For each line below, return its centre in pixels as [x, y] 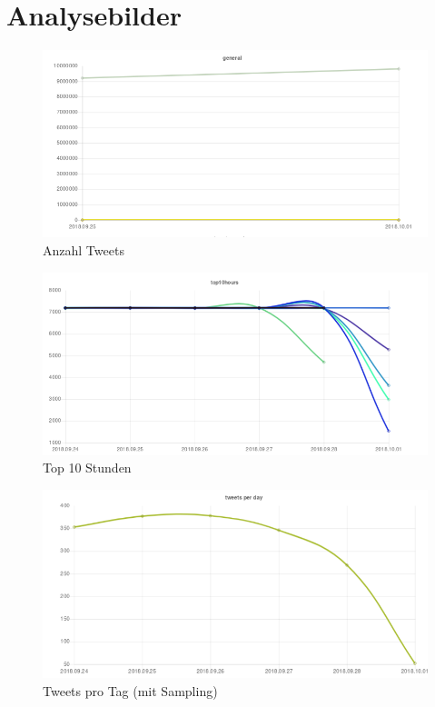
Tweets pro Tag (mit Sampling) [130, 690]
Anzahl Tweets [84, 250]
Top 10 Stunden [87, 468]
